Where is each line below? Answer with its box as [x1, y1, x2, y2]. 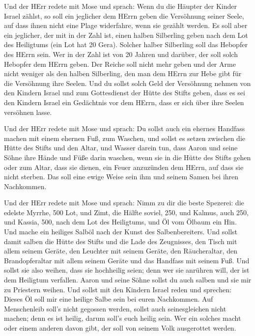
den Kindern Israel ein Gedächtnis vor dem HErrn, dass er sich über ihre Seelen [4, 97, 244, 107]
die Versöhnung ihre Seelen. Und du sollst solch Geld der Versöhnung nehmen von [4, 78, 251, 88]
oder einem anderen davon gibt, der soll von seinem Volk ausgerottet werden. [4, 323, 236, 333]
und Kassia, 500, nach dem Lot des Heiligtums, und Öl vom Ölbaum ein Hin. [4, 217, 237, 227]
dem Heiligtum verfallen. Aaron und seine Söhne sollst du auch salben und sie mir [4, 275, 252, 285]
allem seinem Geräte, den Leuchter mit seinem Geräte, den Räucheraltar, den [4, 246, 237, 256]
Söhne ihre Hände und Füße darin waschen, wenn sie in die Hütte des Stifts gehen [4, 152, 251, 162]
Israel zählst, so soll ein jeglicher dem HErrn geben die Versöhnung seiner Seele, [4, 10, 244, 21]
